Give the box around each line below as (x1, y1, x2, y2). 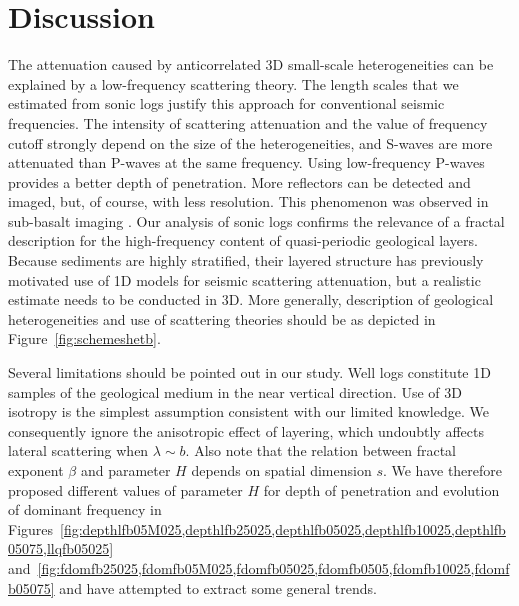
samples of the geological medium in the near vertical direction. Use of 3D (8, 381, 462, 402)
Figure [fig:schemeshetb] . (8, 328, 161, 349)
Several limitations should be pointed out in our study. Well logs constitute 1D (8, 362, 491, 383)
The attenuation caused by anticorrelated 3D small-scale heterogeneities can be (8, 54, 494, 75)
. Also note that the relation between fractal (185, 440, 457, 461)
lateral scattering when (8, 440, 149, 461)
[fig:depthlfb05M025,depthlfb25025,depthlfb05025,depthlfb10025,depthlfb (60, 518, 506, 539)
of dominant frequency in (8, 499, 162, 520)
